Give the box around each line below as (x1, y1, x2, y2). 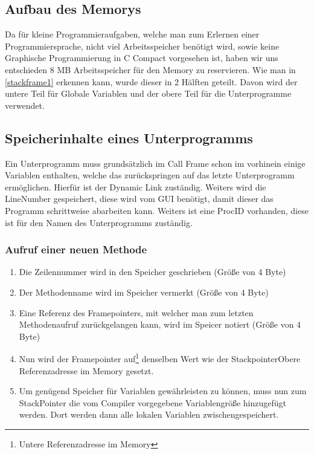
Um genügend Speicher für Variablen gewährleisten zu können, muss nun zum (19, 384, 307, 397)
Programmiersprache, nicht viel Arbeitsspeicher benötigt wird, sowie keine (5, 39, 280, 52)
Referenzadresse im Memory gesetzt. (19, 364, 154, 377)
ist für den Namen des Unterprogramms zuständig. (5, 216, 193, 229)
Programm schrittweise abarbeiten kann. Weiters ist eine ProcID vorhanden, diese (5, 204, 309, 216)
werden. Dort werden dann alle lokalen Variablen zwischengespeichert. (19, 408, 279, 421)
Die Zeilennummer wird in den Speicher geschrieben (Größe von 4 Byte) (19, 265, 286, 278)
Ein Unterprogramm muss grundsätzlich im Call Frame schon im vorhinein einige (5, 157, 306, 169)
